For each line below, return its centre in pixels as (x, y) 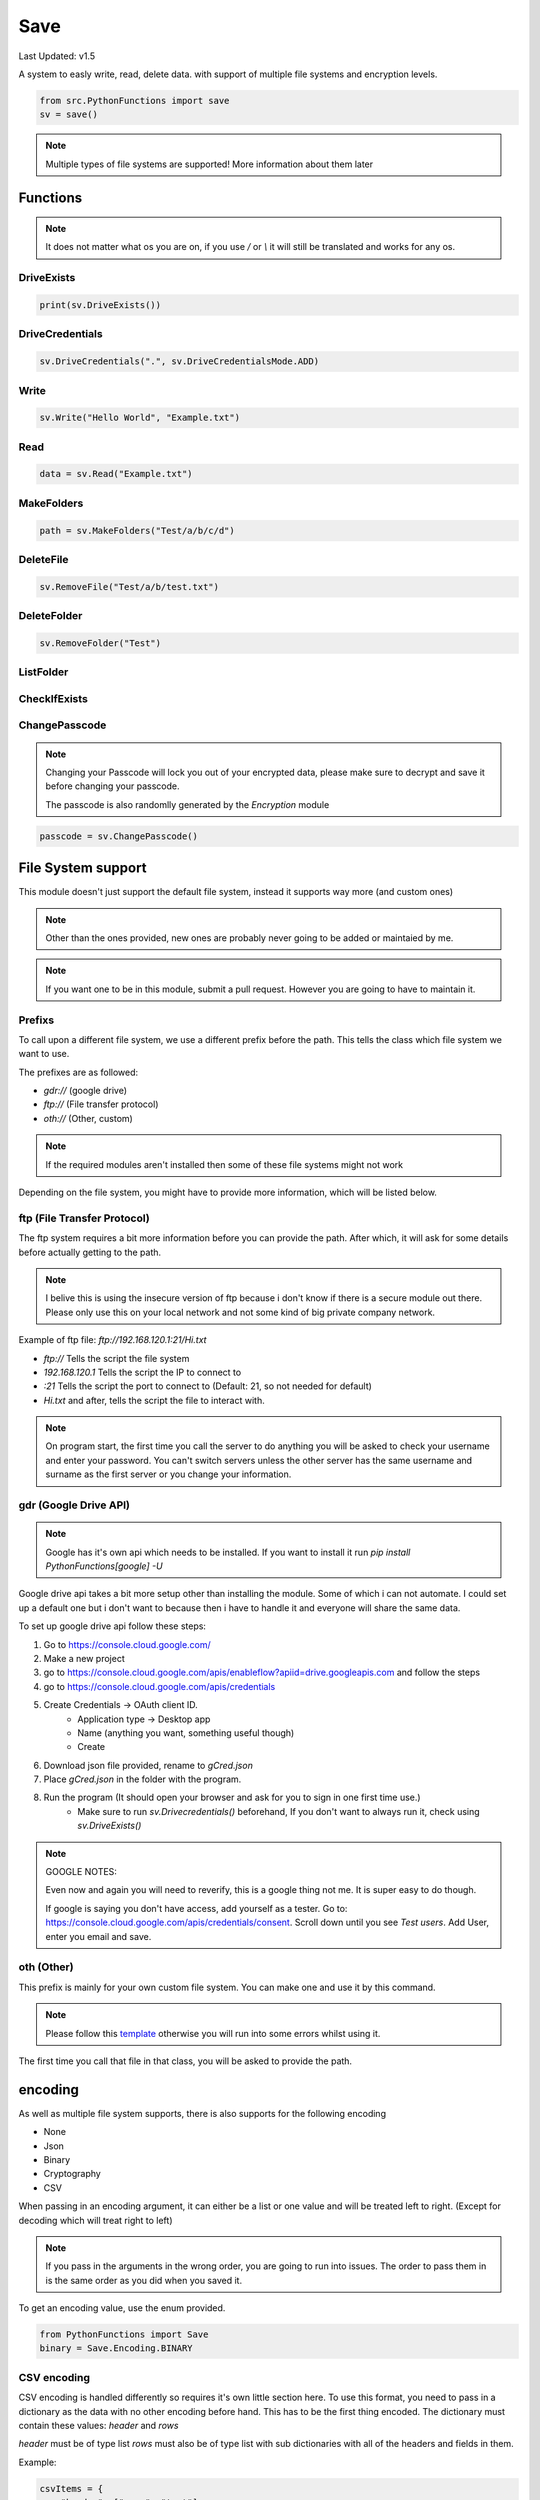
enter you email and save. (98, 1936)
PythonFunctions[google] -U (104, 1566)
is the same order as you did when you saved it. (144, 2280)
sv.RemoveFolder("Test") (100, 643)
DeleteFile (43, 559)
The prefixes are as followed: (78, 1072)
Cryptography (72, 2174)
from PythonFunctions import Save (124, 2334)
